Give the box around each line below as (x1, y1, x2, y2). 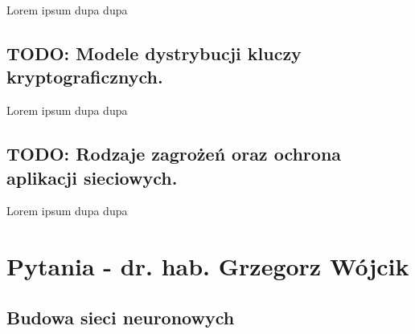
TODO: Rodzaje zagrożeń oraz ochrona (6, 141, 342, 166)
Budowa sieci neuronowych (6, 304, 235, 329)
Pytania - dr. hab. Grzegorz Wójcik (6, 250, 409, 283)
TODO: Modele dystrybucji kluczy (6, 40, 302, 65)
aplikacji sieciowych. (6, 165, 178, 189)
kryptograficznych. (6, 64, 163, 89)
